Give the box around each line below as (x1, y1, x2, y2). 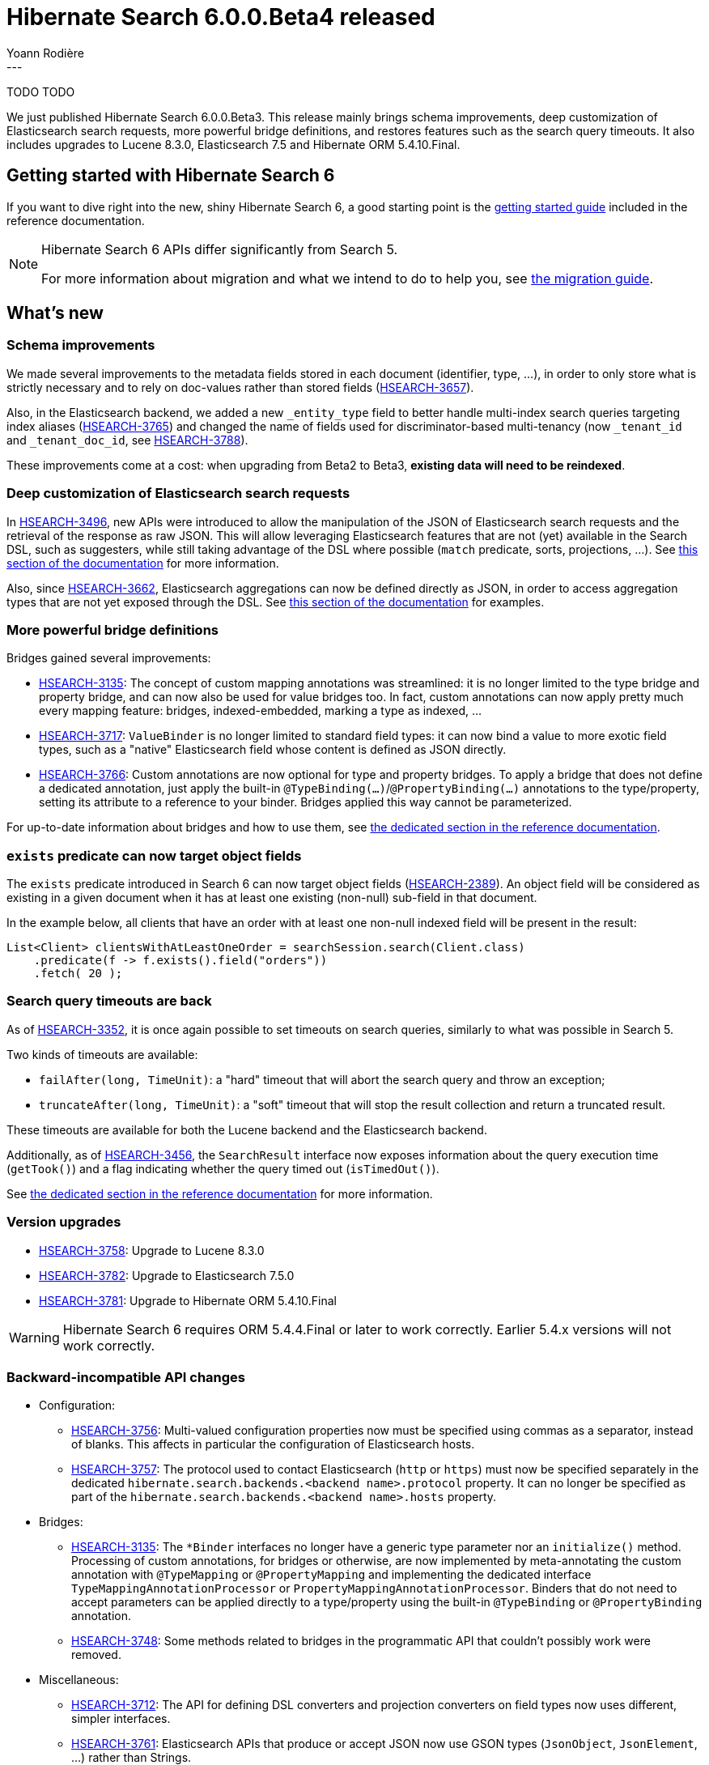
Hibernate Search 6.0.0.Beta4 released (6, 3, 435, 31)
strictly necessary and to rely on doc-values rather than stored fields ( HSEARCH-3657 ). (6, 380, 474, 394)
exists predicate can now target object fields (6, 847, 302, 864)
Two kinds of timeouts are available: (6, 1047, 198, 1061)
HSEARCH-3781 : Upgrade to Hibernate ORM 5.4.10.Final (39, 1293, 337, 1308)
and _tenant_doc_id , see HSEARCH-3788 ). (6, 432, 248, 447)
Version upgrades (6, 1214, 121, 1231)
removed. (71, 1648, 121, 1662)
